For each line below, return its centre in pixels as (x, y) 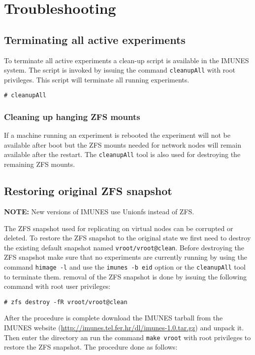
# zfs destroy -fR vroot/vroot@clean (66, 302)
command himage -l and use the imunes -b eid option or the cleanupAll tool (125, 266)
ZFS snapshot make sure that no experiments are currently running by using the (126, 257)
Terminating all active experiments (95, 39)
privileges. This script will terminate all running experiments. (97, 79)
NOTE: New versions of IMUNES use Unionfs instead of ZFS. (99, 211)
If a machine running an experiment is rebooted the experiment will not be (117, 135)
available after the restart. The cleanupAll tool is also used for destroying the (122, 154)
